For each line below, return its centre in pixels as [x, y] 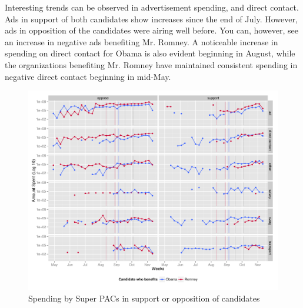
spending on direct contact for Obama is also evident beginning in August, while [150, 53]
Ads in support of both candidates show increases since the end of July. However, [151, 19]
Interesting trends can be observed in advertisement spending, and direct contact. [152, 7]
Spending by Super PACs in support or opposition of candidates [144, 298]
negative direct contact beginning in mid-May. [88, 76]
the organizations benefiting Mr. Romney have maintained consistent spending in [151, 64]
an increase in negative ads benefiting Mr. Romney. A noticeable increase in [141, 41]
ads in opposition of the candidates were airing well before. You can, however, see [151, 30]
